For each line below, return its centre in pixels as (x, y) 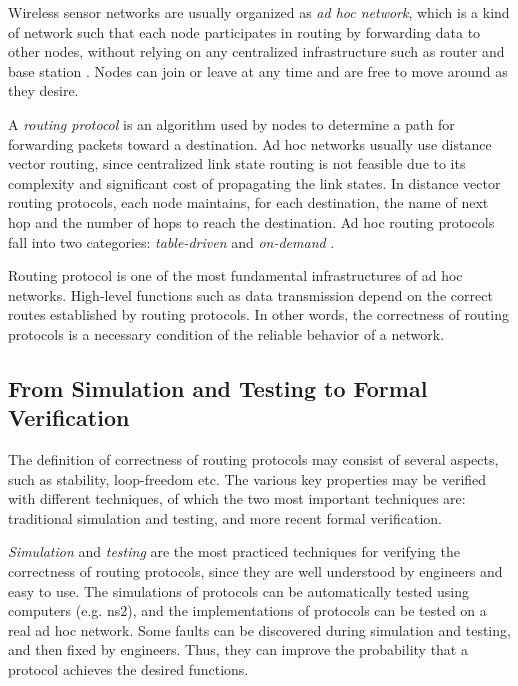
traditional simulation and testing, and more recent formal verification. (225, 517)
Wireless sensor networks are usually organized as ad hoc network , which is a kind (259, 12)
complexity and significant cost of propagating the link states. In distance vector (254, 182)
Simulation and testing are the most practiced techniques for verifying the (234, 551)
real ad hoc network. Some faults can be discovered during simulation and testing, (259, 629)
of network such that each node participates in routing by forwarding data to (244, 31)
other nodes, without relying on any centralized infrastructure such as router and (256, 51)
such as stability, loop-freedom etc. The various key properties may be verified (247, 478)
